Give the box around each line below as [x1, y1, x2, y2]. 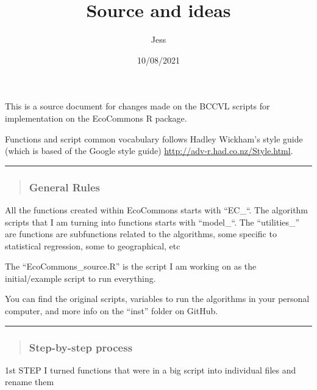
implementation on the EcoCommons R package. [5, 111, 187, 124]
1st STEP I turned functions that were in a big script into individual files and [5, 363, 296, 376]
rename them [5, 375, 54, 388]
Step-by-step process [29, 339, 133, 355]
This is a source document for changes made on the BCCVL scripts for [5, 100, 270, 112]
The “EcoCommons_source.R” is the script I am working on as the [5, 260, 257, 273]
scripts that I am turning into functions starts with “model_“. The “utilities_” [5, 215, 300, 228]
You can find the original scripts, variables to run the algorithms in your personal [5, 292, 310, 305]
